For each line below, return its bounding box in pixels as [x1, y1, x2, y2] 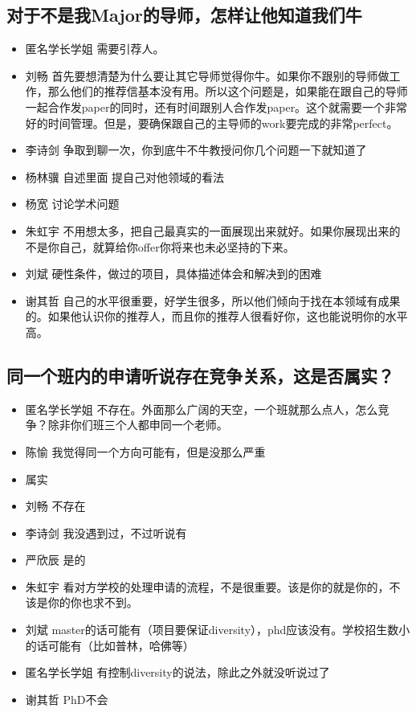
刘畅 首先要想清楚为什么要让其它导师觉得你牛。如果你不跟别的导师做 [25, 67, 389, 84]
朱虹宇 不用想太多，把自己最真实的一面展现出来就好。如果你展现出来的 [25, 222, 401, 239]
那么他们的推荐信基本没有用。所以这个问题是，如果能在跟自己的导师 [47, 83, 408, 100]
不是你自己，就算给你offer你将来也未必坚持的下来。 [25, 238, 295, 255]
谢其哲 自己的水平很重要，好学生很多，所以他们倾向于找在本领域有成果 [25, 292, 401, 309]
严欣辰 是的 [25, 551, 86, 568]
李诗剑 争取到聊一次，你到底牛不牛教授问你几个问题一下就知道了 [25, 141, 367, 158]
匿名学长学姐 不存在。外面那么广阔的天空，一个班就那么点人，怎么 [25, 400, 378, 417]
